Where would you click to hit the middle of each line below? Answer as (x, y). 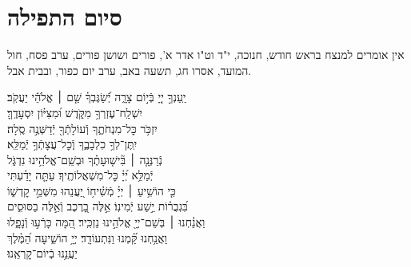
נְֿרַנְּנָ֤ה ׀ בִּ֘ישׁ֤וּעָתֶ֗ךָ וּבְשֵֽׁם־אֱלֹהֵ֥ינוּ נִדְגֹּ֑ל (85, 159)
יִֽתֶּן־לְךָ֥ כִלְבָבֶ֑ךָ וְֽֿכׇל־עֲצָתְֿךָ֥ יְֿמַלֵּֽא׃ (72, 144)
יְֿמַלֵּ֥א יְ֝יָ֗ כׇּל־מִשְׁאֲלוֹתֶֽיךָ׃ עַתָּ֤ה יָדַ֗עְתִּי (80, 175)
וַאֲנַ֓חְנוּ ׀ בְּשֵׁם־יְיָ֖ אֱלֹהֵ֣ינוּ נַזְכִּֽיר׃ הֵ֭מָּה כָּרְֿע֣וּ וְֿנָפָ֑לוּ (106, 222)
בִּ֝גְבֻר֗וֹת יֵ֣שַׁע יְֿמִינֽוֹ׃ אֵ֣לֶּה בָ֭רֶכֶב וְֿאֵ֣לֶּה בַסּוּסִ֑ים (98, 206)
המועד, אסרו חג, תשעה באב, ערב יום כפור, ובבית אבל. (130, 70)
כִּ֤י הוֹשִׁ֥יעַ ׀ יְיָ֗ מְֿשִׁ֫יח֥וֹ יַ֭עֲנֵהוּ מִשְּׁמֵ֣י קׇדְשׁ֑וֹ (92, 190)
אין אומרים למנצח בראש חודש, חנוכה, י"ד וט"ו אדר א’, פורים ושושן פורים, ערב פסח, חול (206, 55)
